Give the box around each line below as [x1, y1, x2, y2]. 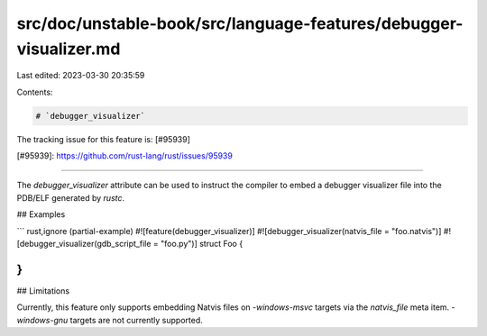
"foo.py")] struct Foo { [160, 239, 243, 250]
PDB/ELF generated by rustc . [16, 192, 125, 203]
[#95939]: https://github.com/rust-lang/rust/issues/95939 [16, 150, 234, 161]
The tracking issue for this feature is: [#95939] [16, 133, 191, 144]
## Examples [16, 209, 66, 220]
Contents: [16, 86, 53, 97]
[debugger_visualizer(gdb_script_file [16, 239, 152, 250]
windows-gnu [16, 314, 69, 325]
